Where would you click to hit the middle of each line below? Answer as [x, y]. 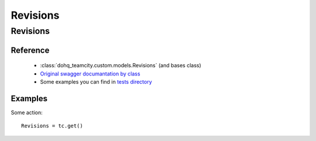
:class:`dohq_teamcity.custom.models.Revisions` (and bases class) [121, 66]
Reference [30, 50]
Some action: [27, 112]
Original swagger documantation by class [90, 74]
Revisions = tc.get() [52, 126]
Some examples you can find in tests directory [96, 82]
